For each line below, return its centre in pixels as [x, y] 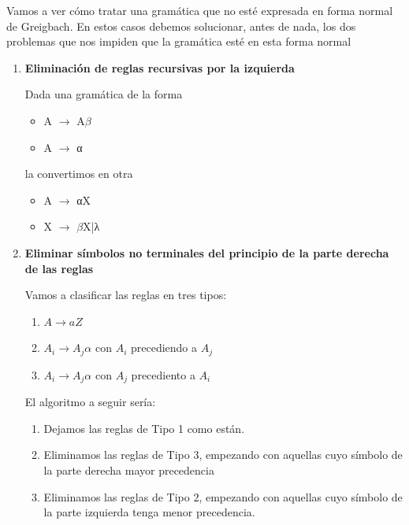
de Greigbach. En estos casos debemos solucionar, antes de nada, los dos [181, 26]
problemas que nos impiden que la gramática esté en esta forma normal [179, 41]
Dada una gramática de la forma [104, 94]
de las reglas [59, 268]
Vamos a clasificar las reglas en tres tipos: [126, 295]
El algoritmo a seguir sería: [90, 402]
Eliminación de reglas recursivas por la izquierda [160, 67]
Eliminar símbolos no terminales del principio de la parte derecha [207, 252]
